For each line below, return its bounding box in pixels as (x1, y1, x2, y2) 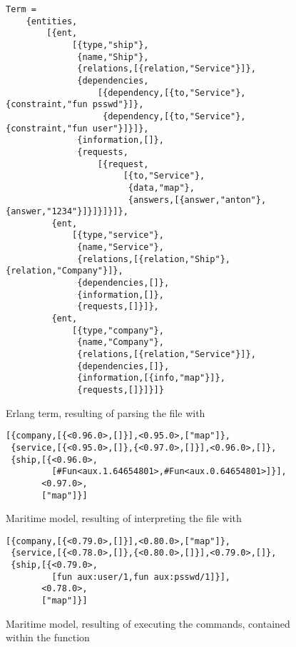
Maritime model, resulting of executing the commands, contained (6, 616, 290, 631)
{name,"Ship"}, (77, 51, 149, 62)
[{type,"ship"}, (72, 39, 149, 50)
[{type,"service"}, (72, 230, 164, 241)
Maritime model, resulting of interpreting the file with (6, 511, 242, 526)
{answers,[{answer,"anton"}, (128, 194, 267, 205)
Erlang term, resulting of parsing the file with (6, 405, 205, 420)
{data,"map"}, (128, 182, 195, 193)
